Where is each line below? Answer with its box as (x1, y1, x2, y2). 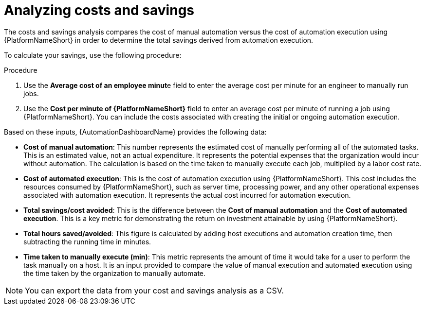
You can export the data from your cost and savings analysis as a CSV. (25, 285, 284, 295)
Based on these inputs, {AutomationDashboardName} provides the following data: (4, 127, 267, 136)
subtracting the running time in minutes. (23, 237, 151, 246)
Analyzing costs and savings (4, 2, 195, 18)
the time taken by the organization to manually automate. (23, 269, 206, 277)
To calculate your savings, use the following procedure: (4, 51, 182, 59)
